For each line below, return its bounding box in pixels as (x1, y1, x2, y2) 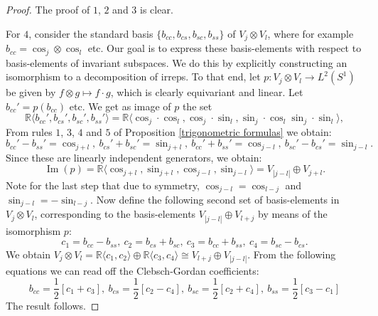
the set (182, 98, 212, 113)
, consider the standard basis (28, 26, 153, 41)
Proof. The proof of (6, 2, 90, 16)
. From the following (247, 246, 336, 261)
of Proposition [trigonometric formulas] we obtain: (114, 124, 332, 139)
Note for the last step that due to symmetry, (6, 177, 200, 192)
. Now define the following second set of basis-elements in (90, 192, 340, 207)
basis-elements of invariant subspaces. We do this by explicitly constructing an (6, 55, 347, 70)
